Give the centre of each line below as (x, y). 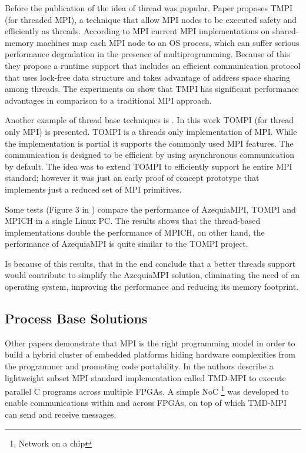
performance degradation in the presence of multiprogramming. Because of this (147, 54)
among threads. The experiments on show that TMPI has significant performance (152, 89)
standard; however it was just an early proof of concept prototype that (132, 178)
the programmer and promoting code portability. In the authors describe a (139, 366)
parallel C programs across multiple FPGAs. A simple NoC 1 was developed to (147, 390)
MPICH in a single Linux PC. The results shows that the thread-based (133, 221)
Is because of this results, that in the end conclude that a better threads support (150, 263)
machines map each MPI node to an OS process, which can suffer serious (168, 42)
